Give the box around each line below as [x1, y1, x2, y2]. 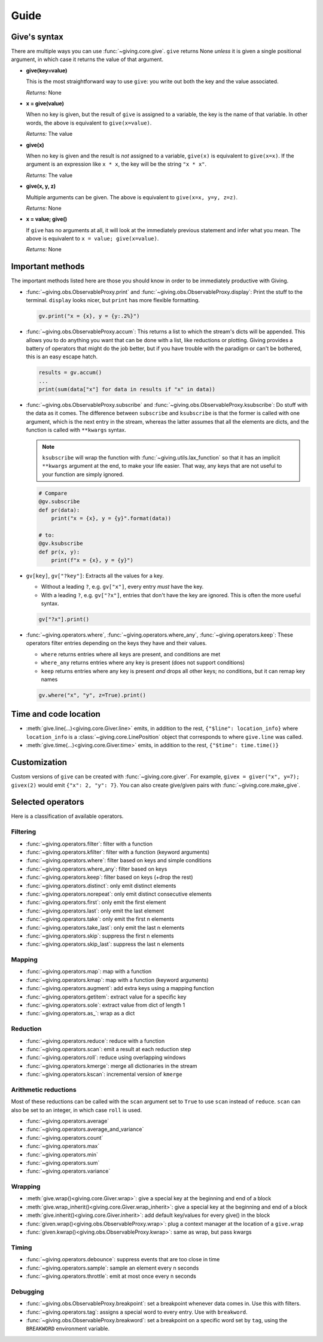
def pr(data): [38, 506, 80, 513]
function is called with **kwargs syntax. [26, 427, 127, 434]
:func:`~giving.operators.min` [26, 1151, 98, 1158]
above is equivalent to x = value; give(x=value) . [26, 235, 159, 242]
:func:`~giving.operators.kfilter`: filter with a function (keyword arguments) [26, 848, 210, 856]
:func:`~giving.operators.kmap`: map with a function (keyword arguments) [26, 976, 209, 984]
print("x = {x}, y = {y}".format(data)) [51, 515, 172, 522]
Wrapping [11, 1182, 41, 1191]
